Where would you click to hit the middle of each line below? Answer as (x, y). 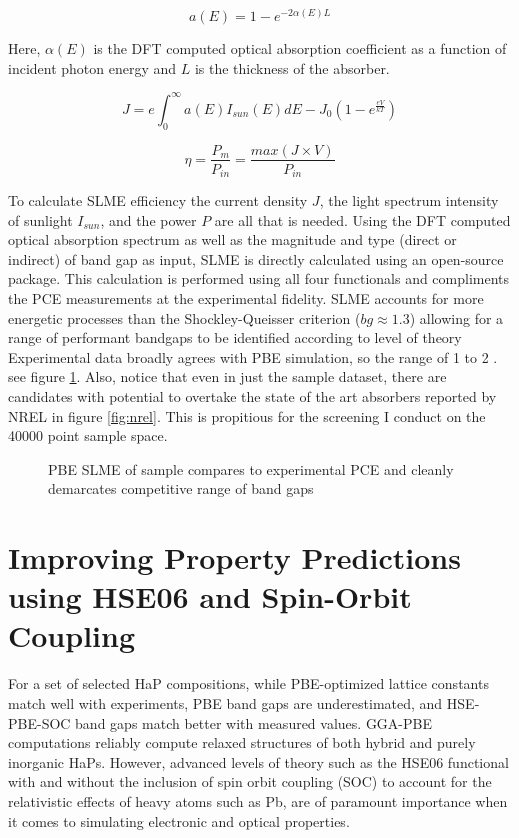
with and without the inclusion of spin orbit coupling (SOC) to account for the (250, 781)
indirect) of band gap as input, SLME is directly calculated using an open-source (256, 258)
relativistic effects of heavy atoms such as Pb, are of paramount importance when (258, 800)
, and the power (148, 219)
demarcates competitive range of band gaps (181, 488)
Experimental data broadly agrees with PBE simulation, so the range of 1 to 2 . (253, 356)
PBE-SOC (39, 722)
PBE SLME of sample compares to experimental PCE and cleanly (251, 468)
